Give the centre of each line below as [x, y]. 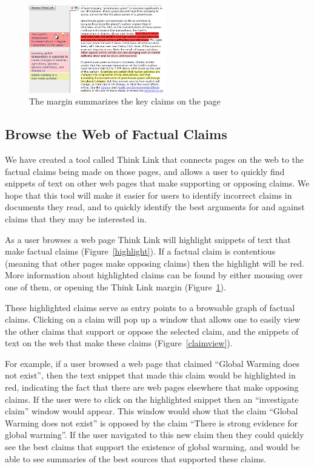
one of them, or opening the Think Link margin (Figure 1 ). [115, 286]
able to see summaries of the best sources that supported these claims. [136, 458]
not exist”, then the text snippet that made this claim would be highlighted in [150, 375]
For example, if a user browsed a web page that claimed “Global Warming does [152, 363]
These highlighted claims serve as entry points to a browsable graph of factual [150, 307]
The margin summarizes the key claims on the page [125, 101]
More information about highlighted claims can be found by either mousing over [154, 275]
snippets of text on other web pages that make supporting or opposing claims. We [157, 183]
